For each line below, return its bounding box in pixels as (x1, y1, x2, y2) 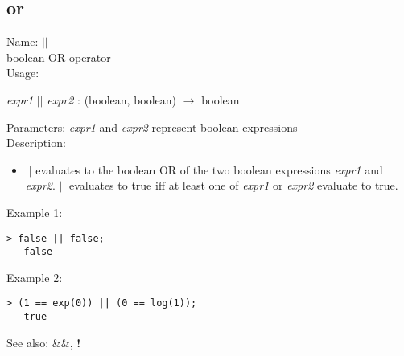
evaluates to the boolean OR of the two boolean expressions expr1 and (35, 161, 383, 178)
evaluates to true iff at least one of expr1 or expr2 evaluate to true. (68, 177, 398, 194)
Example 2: (6, 268, 63, 285)
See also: (6, 333, 49, 350)
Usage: (6, 64, 39, 81)
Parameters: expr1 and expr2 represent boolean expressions (6, 118, 298, 135)
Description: (6, 134, 66, 151)
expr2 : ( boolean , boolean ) (47, 91, 177, 108)
